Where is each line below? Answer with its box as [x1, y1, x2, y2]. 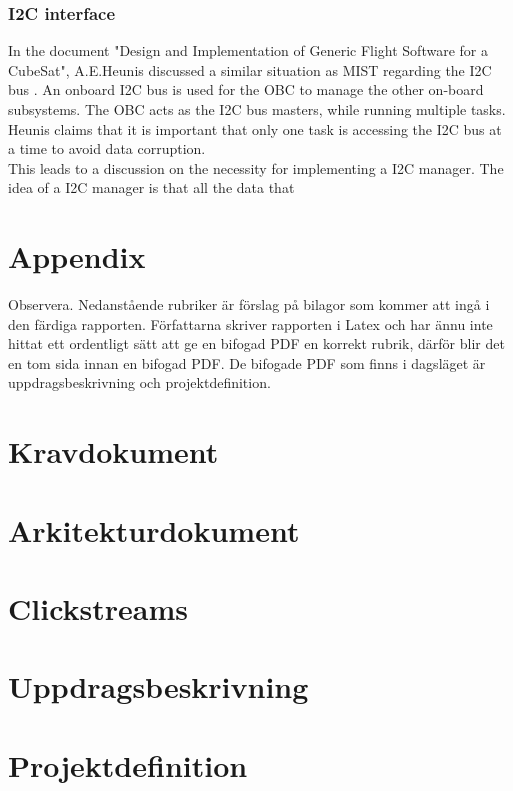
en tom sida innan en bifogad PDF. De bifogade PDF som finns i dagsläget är [8, 352, 486, 373]
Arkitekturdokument [8, 509, 300, 550]
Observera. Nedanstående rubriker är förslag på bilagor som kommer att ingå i [8, 294, 490, 315]
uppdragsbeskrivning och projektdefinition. [8, 372, 271, 393]
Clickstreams [8, 588, 188, 628]
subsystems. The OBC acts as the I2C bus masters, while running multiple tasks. [8, 99, 506, 119]
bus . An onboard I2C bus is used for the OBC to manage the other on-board [8, 79, 484, 100]
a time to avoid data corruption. [8, 138, 206, 159]
